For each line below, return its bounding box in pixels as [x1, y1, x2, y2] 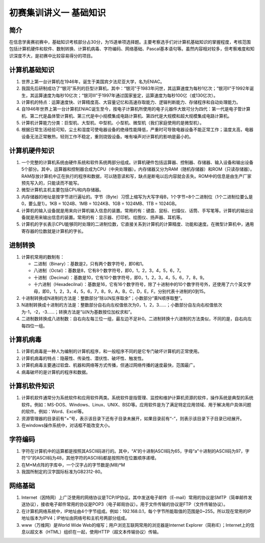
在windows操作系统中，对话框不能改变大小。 [21, 423, 113, 429]
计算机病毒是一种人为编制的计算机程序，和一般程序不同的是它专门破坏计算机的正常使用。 [21, 348, 202, 354]
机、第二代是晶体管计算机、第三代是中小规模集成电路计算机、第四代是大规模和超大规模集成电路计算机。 [21, 113, 232, 119]
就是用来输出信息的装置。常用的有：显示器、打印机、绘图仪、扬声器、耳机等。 [25, 214, 185, 220]
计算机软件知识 [9, 382, 54, 390]
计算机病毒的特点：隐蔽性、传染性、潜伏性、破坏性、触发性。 [21, 355, 146, 361]
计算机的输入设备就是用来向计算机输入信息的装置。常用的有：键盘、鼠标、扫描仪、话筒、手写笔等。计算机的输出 [21, 207, 249, 213]
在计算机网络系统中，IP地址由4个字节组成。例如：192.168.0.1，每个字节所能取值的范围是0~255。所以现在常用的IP [21, 508, 251, 514]
